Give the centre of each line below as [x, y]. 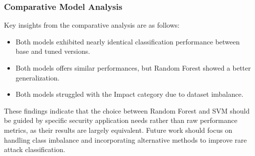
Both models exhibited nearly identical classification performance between [128, 41]
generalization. [38, 77]
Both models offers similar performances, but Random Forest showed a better [133, 68]
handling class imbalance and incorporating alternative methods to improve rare [126, 139]
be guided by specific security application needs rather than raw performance [121, 120]
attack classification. [35, 149]
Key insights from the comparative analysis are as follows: [92, 25]
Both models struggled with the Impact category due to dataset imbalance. [129, 94]
